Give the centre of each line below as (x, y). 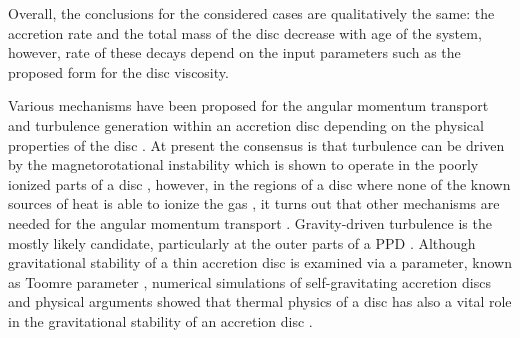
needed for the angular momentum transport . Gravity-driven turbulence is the (250, 222)
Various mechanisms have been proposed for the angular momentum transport (248, 105)
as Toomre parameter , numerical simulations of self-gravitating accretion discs (249, 281)
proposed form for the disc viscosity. (118, 71)
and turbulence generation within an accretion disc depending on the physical (246, 124)
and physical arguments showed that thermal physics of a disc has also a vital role (260, 301)
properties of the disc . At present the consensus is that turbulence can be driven (256, 144)
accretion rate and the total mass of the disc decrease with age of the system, (245, 32)
